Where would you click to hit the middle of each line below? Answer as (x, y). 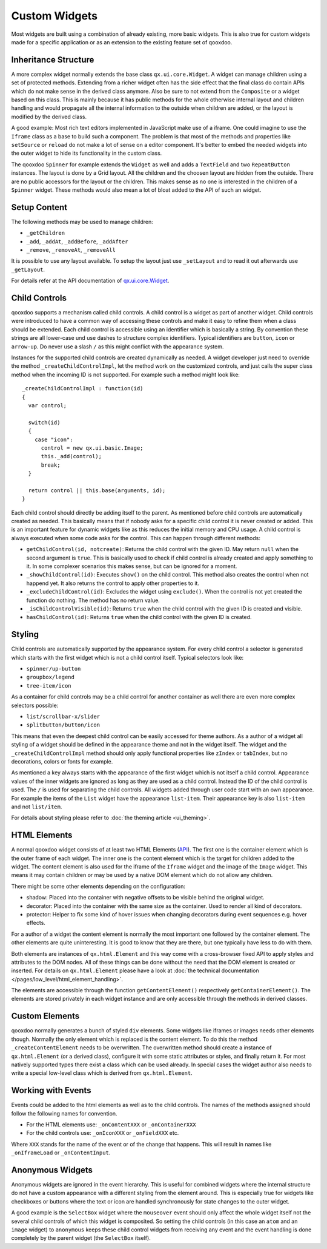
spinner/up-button (54, 669)
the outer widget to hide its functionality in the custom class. (87, 153)
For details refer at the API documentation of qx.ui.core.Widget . (90, 281)
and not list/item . (37, 807)
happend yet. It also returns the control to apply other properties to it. (113, 583)
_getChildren (46, 233)
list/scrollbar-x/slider (63, 716)
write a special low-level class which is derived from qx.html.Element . (102, 1073)
